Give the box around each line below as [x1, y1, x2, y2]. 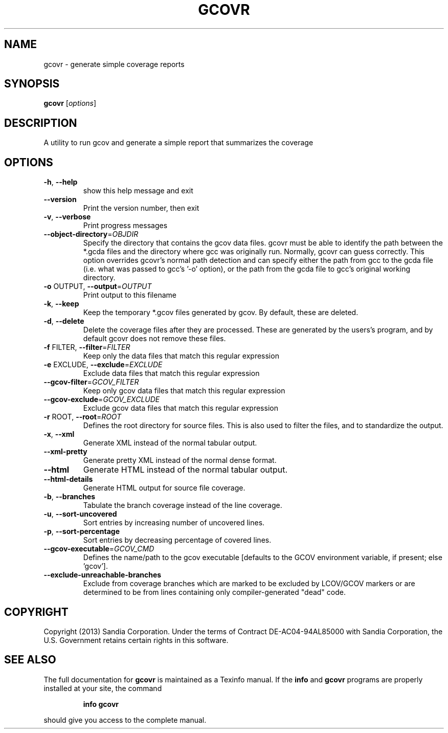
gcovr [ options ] [43, 99, 97, 108]
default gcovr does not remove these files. [83, 334, 226, 343]
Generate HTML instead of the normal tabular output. [83, 464, 288, 475]
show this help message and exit [83, 186, 193, 195]
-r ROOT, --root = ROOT [43, 412, 122, 421]
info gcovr [83, 699, 119, 708]
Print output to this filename [83, 291, 176, 300]
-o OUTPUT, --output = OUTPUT [43, 282, 152, 291]
